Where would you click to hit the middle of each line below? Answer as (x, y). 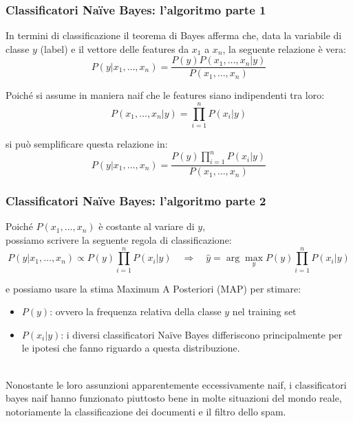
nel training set (264, 311)
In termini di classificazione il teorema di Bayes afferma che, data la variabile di (174, 35)
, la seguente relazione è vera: (284, 48)
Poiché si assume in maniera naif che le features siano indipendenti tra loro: (165, 95)
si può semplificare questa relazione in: (87, 144)
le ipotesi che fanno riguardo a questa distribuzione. (131, 348)
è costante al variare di (147, 226)
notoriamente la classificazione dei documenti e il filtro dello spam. (146, 411)
